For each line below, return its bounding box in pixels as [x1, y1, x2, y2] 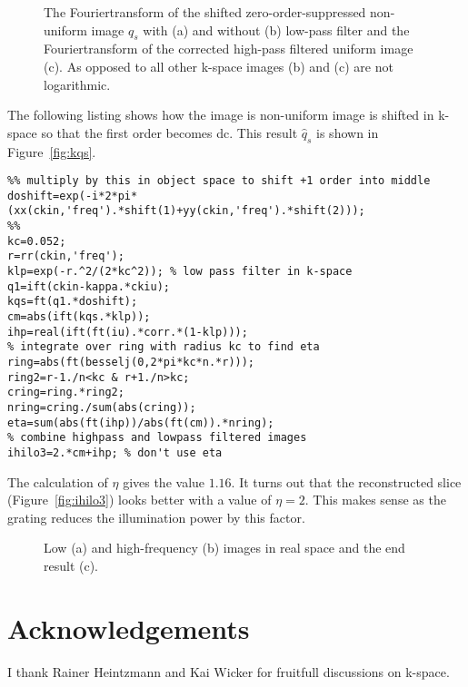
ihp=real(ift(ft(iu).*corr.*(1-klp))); [7, 325, 248, 339]
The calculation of [7, 472, 108, 491]
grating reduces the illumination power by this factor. [7, 507, 305, 526]
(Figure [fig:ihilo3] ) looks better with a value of [7, 490, 272, 509]
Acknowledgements [7, 609, 250, 646]
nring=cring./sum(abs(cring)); [7, 401, 196, 414]
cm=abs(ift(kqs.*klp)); [7, 310, 151, 324]
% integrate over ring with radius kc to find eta [7, 340, 320, 354]
